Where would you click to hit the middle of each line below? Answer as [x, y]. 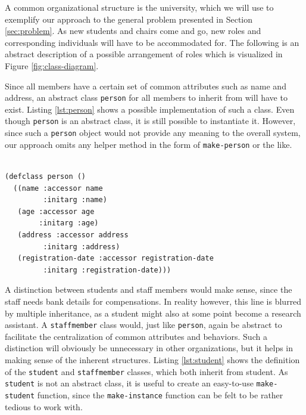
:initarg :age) [69, 223]
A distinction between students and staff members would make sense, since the [149, 289]
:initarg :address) [82, 247]
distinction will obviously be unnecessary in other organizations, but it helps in [149, 348]
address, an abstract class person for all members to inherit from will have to [146, 97]
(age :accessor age [56, 211]
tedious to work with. [44, 406]
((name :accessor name [58, 188]
